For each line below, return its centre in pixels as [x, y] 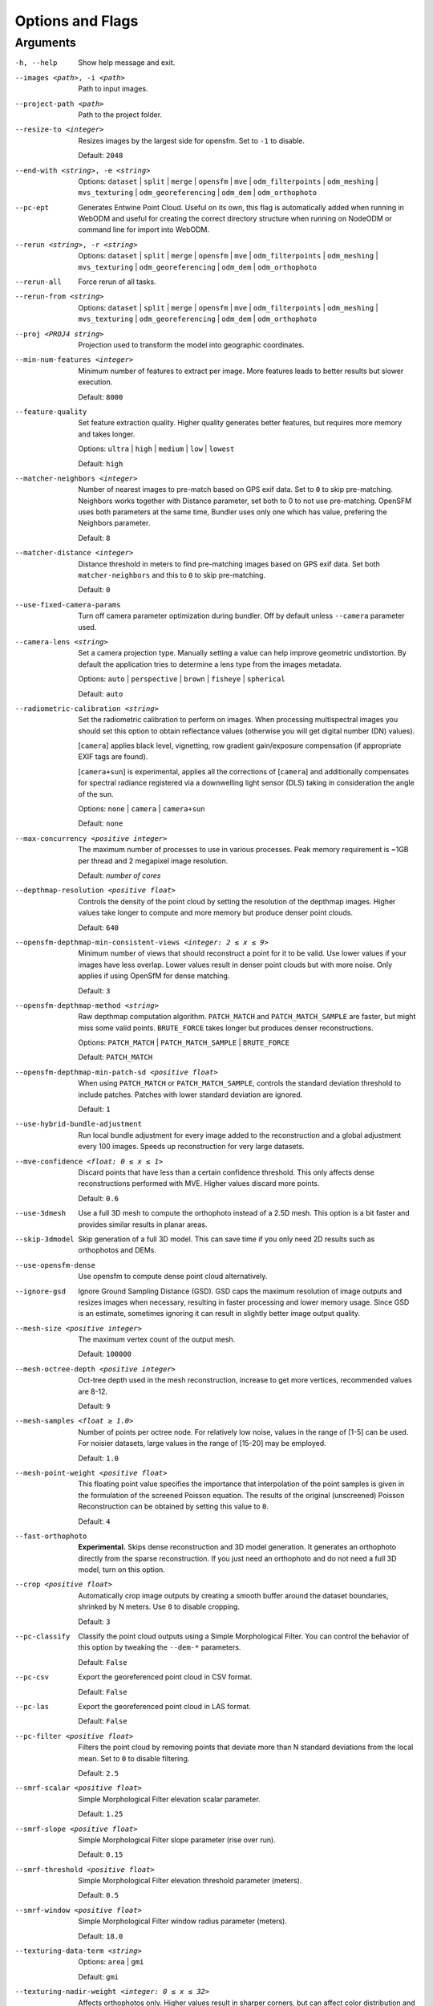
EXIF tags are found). [113, 757]
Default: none [101, 823]
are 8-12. [93, 1391]
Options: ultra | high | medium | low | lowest [156, 449]
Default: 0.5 [99, 1895]
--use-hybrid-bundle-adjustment [78, 1124]
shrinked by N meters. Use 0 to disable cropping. [159, 1607]
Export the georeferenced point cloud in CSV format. [165, 1677]
